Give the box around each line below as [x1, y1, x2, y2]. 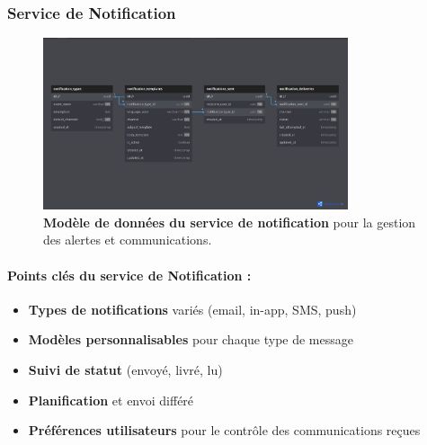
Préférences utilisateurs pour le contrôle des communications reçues [28, 421, 421, 440]
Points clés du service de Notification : [7, 265, 252, 284]
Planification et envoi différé [28, 390, 194, 409]
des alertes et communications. [43, 230, 212, 249]
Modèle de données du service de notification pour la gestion [43, 212, 416, 231]
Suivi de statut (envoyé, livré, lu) [28, 360, 223, 378]
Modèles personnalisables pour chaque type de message [28, 330, 353, 349]
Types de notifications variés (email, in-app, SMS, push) [28, 299, 357, 318]
